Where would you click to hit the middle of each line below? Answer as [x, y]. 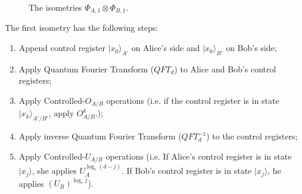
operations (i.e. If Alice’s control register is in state [199, 156]
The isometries [55, 7]
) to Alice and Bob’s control [225, 69]
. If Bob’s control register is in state [186, 171]
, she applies [55, 171]
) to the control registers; [252, 136]
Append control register [62, 48]
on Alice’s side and [166, 48]
